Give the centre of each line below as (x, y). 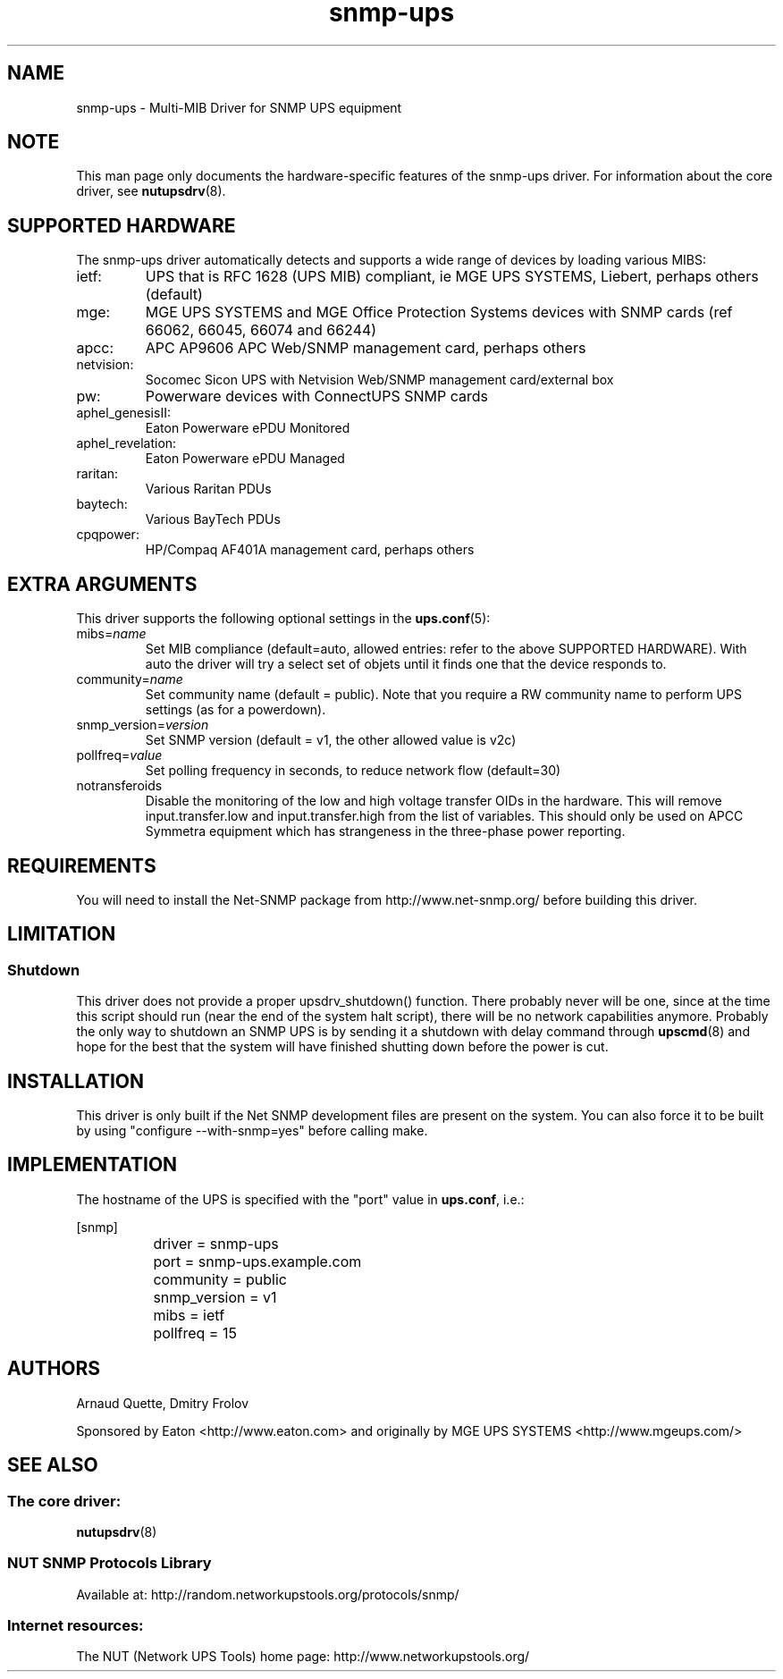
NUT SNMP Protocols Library (109, 1563)
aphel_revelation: (126, 443)
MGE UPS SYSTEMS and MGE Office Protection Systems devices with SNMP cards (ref (439, 312)
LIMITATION (62, 934)
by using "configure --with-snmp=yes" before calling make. (252, 1131)
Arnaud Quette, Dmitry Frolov (163, 1403)
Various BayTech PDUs (213, 519)
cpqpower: (108, 535)
